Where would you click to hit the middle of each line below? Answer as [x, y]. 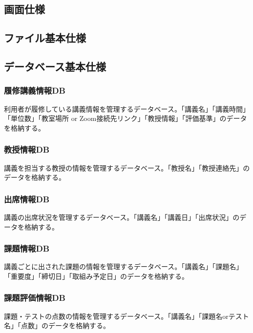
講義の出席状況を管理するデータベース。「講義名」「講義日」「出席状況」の [122, 217]
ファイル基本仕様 [45, 38]
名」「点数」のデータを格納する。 [57, 325]
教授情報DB [27, 149]
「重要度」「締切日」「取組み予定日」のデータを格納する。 [96, 276]
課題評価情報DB [35, 298]
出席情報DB [27, 199]
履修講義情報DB [35, 90]
